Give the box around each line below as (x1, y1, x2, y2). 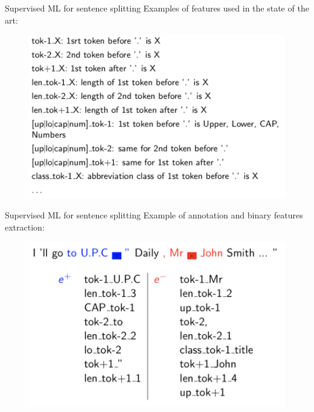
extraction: (5, 220, 45, 233)
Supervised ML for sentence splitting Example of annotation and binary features (5, 209, 303, 221)
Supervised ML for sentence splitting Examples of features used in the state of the (5, 2, 309, 14)
